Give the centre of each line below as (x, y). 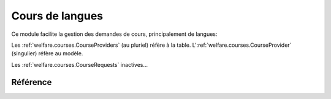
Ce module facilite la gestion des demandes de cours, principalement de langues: (114, 34)
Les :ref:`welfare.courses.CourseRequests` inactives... (80, 64)
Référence (32, 82)
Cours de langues (57, 16)
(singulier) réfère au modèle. (47, 53)
